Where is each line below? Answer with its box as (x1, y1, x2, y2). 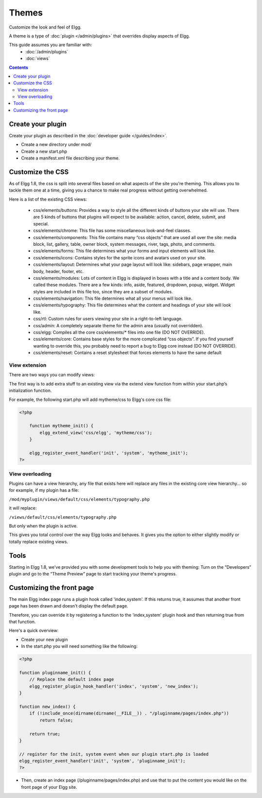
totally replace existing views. (9, 539, 68, 544)
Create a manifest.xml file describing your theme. (21, 155, 120, 161)
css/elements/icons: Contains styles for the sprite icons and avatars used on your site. (33, 255, 206, 260)
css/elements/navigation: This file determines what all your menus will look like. (33, 296, 193, 302)
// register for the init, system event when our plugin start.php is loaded (19, 751, 209, 757)
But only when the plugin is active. (9, 523, 78, 528)
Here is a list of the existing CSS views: (9, 196, 87, 202)
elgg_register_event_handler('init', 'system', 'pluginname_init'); (19, 758, 186, 764)
